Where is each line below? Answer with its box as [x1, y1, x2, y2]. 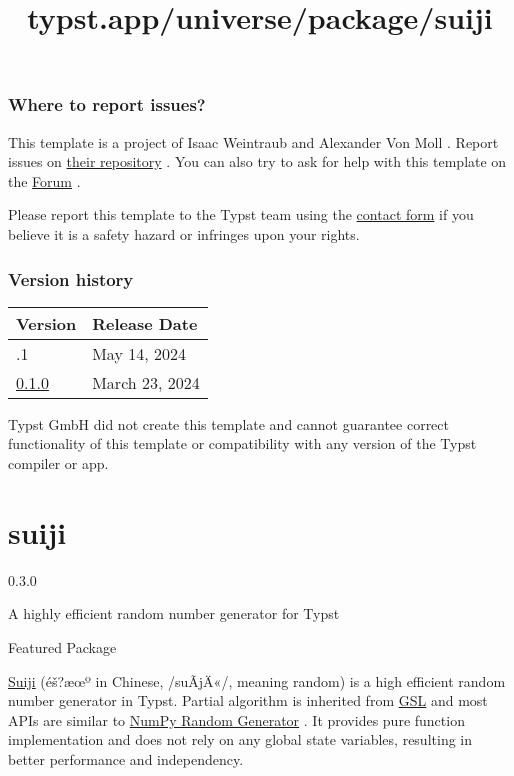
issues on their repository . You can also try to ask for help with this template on [8, 151, 507, 172]
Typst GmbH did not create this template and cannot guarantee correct [8, 413, 449, 434]
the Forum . [8, 170, 81, 191]
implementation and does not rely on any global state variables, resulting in [8, 729, 473, 750]
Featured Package [8, 636, 117, 657]
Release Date [92, 311, 198, 335]
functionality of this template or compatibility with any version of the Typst [8, 433, 477, 454]
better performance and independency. [8, 748, 244, 769]
